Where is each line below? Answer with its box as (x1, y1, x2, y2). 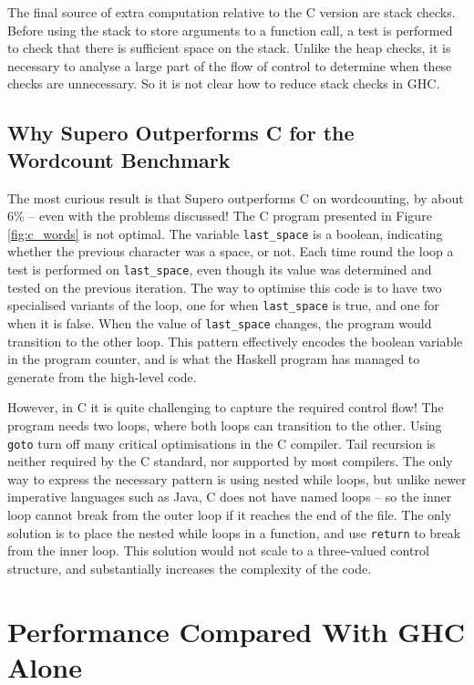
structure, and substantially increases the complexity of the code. (7, 558, 372, 577)
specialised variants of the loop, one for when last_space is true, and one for (7, 296, 439, 315)
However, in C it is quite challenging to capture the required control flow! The (7, 398, 444, 417)
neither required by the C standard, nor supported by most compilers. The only (7, 451, 453, 471)
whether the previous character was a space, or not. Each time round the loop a (7, 242, 454, 261)
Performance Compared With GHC (7, 612, 466, 649)
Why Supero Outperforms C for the (7, 119, 355, 147)
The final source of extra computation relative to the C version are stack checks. (7, 3, 456, 21)
